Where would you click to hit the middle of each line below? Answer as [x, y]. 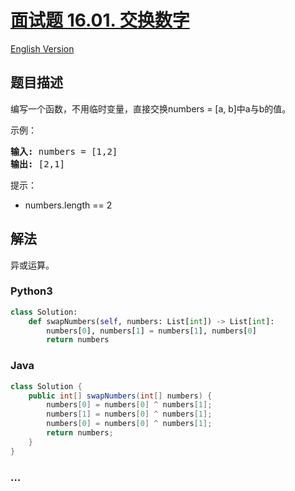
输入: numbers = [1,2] [64, 151]
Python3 [31, 291]
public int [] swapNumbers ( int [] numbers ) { [120, 396]
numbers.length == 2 [68, 205]
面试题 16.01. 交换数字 [100, 20]
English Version [42, 48]
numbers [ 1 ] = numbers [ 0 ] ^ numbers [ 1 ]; [129, 414]
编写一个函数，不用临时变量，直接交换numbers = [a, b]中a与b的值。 [151, 108]
